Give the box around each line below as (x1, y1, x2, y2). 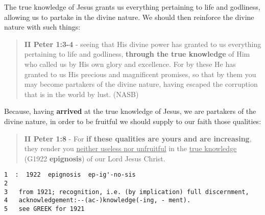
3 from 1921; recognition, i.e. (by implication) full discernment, (4, 188, 249, 196)
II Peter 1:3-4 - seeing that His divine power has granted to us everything (24, 38, 261, 49)
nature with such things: (4, 21, 81, 32)
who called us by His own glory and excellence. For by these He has (24, 58, 236, 69)
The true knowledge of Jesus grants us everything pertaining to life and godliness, (4, 2, 260, 12)
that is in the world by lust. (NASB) (24, 88, 139, 99)
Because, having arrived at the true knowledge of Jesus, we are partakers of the (4, 106, 256, 116)
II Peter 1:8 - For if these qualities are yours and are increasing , (24, 133, 252, 144)
